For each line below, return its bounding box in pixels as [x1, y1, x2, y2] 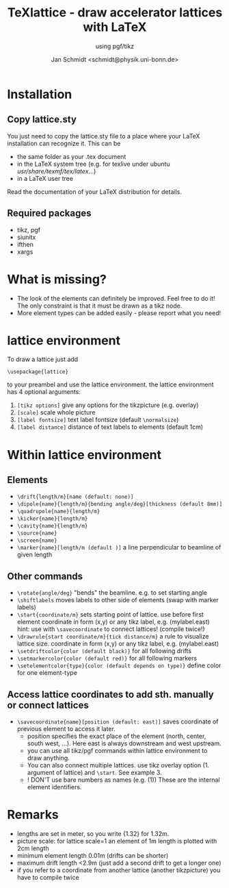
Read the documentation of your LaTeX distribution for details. [7, 187, 183, 196]
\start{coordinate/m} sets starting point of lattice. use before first [16, 610, 204, 619]
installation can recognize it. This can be [7, 139, 121, 147]
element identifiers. [27, 783, 82, 791]
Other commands [7, 570, 83, 582]
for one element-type [16, 669, 77, 677]
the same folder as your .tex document [16, 152, 126, 160]
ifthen [16, 240, 34, 248]
